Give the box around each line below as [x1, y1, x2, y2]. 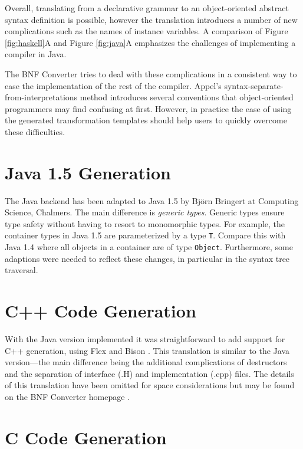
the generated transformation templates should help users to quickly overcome [5, 114, 287, 126]
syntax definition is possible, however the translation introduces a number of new [5, 13, 298, 25]
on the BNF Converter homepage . [5, 391, 130, 403]
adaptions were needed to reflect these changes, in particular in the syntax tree [5, 252, 290, 264]
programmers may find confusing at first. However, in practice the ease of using [5, 102, 292, 114]
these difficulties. [5, 125, 65, 137]
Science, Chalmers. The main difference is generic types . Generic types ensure [5, 206, 285, 218]
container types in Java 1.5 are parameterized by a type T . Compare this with [5, 229, 286, 241]
